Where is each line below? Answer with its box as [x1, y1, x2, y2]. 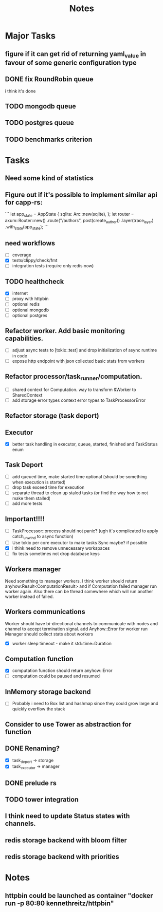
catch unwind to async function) [12, 533, 74, 540]
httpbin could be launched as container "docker [5, 892, 153, 900]
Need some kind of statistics [5, 174, 94, 183]
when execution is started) [12, 479, 66, 485]
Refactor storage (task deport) [5, 412, 100, 420]
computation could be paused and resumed [12, 673, 100, 679]
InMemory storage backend [5, 688, 91, 696]
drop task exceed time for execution [12, 484, 85, 490]
